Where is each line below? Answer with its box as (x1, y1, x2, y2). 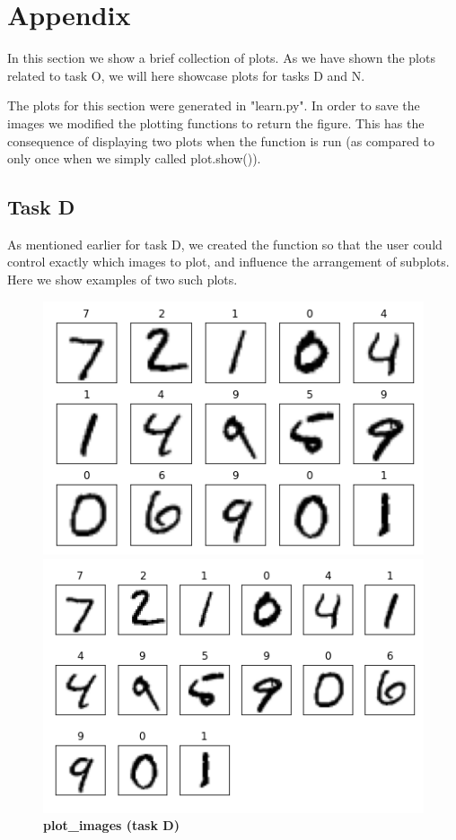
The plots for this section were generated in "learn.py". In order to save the (7, 96, 420, 115)
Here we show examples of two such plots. (7, 270, 238, 289)
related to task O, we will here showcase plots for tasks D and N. (7, 66, 365, 84)
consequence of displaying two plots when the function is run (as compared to (7, 131, 435, 150)
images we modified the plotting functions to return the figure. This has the (7, 113, 425, 132)
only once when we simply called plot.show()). (7, 149, 261, 168)
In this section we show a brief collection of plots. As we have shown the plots (7, 48, 435, 67)
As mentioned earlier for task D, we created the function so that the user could (7, 234, 443, 253)
